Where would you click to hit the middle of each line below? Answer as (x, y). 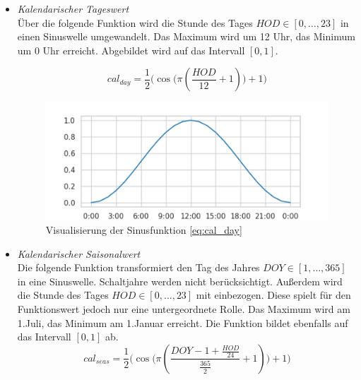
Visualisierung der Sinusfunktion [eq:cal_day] (144, 229)
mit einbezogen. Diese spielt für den (273, 295)
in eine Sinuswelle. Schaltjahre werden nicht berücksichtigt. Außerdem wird (180, 281)
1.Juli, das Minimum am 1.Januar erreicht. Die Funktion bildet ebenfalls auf (183, 322)
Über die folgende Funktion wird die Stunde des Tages (135, 22)
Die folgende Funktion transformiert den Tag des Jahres (138, 267)
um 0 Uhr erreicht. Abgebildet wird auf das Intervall (131, 50)
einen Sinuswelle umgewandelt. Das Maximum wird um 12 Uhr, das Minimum (186, 36)
